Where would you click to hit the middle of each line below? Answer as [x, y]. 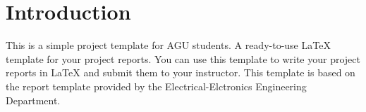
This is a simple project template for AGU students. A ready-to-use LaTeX [168, 45]
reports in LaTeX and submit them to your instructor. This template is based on [181, 72]
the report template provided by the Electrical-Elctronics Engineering [156, 86]
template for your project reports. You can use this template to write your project [183, 58]
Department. [33, 100]
